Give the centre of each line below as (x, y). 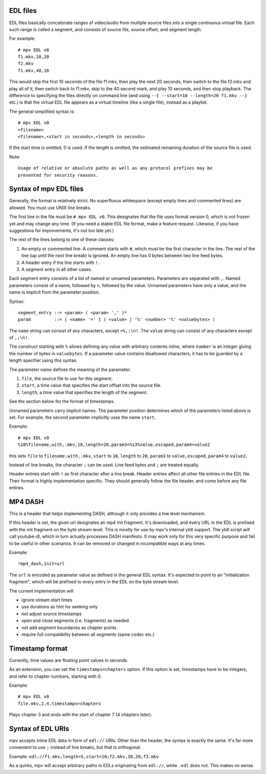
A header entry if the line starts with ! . (60, 262)
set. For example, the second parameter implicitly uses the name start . (83, 417)
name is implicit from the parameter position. (55, 292)
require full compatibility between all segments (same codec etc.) (88, 634)
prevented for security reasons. (58, 175)
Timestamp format (38, 648)
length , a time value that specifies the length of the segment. (84, 392)
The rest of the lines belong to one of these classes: (62, 240)
